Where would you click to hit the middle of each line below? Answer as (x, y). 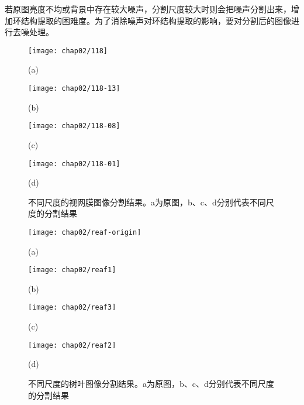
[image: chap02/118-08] (74, 126)
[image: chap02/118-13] (74, 89)
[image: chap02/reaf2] (72, 345)
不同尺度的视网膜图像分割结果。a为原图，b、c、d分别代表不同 (147, 202)
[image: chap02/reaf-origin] (85, 232)
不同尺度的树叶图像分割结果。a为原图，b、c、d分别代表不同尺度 (151, 383)
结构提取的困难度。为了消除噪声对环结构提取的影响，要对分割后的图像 (156, 20)
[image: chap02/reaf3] (72, 308)
